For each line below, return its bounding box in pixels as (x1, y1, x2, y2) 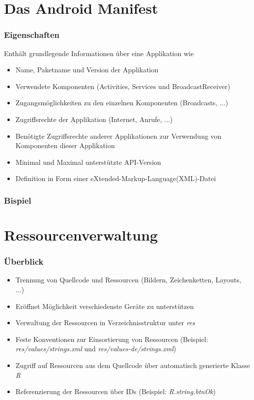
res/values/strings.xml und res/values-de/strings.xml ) (15, 343, 176, 354)
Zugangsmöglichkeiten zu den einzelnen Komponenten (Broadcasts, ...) (15, 97, 228, 108)
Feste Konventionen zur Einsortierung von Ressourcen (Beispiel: (15, 334, 208, 344)
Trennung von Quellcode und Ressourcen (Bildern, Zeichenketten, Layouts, (15, 275, 241, 285)
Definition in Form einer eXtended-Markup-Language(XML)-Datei (15, 173, 216, 184)
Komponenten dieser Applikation (15, 140, 115, 151)
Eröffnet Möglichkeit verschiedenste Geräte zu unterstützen (15, 301, 194, 311)
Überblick (4, 255, 44, 268)
